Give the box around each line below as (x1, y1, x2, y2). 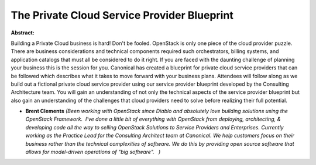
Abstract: (11, 29, 35, 36)
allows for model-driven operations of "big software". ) (25, 149, 161, 156)
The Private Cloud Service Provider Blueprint (11, 9, 233, 22)
